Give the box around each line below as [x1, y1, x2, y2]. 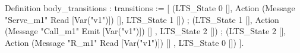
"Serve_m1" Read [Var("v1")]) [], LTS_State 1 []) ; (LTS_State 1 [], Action [5, 13, 279, 25]
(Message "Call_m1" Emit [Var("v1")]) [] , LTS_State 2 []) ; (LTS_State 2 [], [5, 25, 286, 37]
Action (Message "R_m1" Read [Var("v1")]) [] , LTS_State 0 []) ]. [5, 36, 244, 48]
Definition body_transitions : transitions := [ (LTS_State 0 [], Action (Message [5, 2, 295, 14]
